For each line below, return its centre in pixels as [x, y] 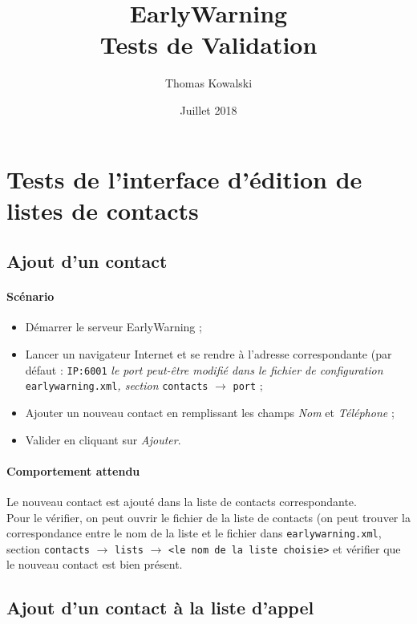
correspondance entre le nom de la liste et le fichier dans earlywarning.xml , [194, 533]
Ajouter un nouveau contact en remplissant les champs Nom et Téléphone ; [210, 412]
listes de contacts [103, 210]
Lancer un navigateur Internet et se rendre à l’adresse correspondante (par [208, 354]
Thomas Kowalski [208, 83]
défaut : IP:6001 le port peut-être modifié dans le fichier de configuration [204, 369]
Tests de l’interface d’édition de [184, 178]
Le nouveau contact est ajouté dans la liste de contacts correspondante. [182, 501]
